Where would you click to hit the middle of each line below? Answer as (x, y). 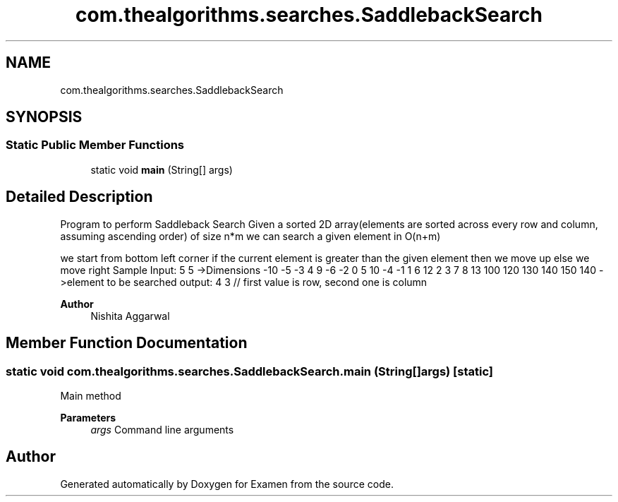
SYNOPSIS (44, 117)
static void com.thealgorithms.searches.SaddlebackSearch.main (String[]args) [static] (250, 371)
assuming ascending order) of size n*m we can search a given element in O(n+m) (250, 236)
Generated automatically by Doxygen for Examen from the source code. (227, 484)
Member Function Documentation (127, 343)
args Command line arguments (162, 429)
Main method (91, 395)
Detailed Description (79, 197)
